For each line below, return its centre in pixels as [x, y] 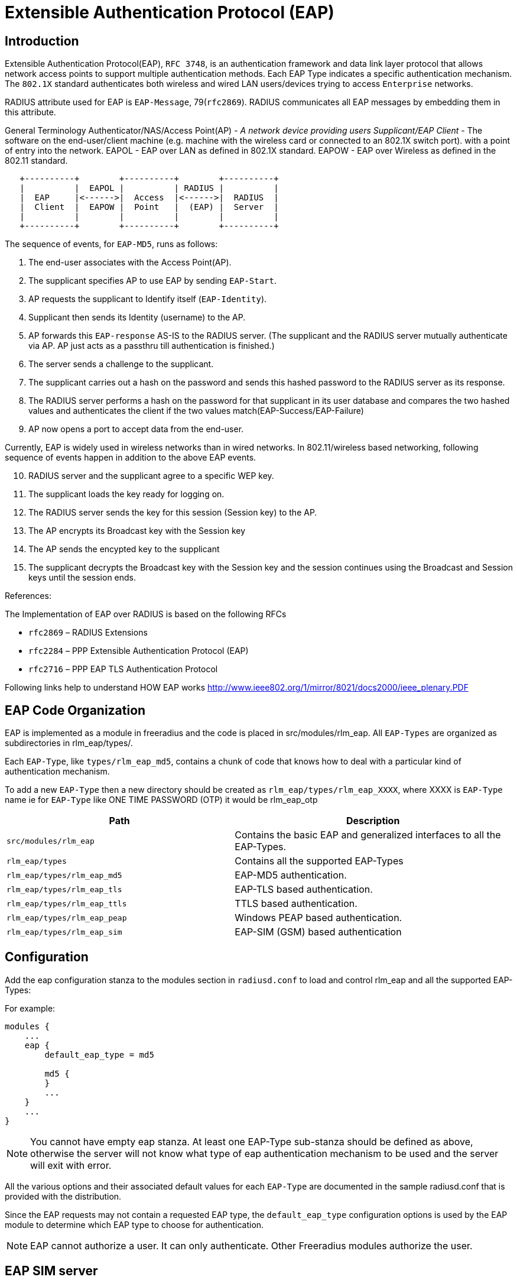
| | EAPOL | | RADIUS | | [149, 188]
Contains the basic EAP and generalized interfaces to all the [368, 835]
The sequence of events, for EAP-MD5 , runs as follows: [111, 244]
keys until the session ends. [82, 578]
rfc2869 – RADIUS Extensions [88, 633]
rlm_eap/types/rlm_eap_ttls [67, 903]
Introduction [42, 41]
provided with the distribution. [63, 1196]
